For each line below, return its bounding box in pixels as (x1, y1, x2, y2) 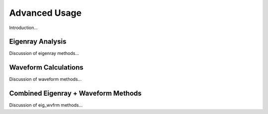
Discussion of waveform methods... (9, 76, 82, 82)
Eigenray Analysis (9, 38, 67, 46)
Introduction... (9, 25, 38, 31)
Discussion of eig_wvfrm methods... (9, 102, 83, 108)
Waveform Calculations (9, 63, 84, 72)
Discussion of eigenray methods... (9, 50, 79, 56)
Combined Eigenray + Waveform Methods (9, 89, 142, 98)
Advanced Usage (9, 7, 82, 18)
